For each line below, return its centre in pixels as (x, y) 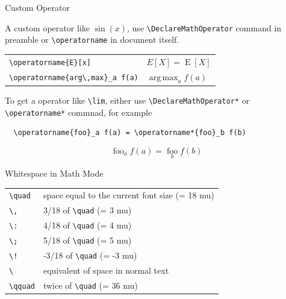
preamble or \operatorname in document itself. (92, 39)
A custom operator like (47, 27)
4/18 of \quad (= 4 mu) (87, 225)
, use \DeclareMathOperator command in (204, 27)
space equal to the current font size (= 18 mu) (129, 195)
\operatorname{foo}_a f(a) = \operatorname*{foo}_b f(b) (130, 133)
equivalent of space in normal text (106, 270)
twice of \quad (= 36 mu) (90, 285)
